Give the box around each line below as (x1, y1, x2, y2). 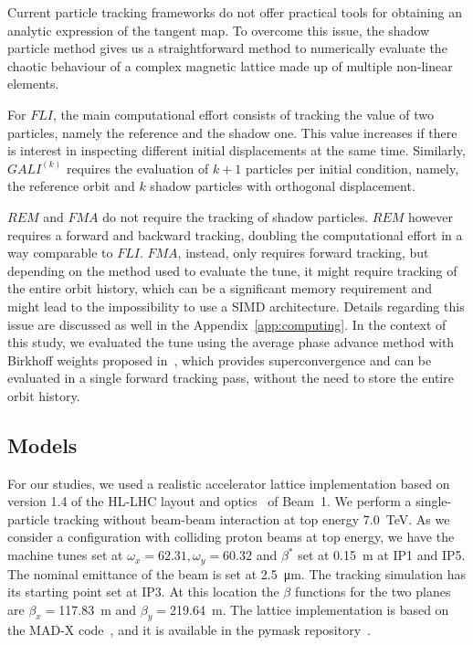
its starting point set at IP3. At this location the (7, 582, 279, 601)
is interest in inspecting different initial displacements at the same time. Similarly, (7, 141, 466, 160)
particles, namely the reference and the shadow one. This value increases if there (7, 122, 457, 142)
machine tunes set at (7, 545, 123, 565)
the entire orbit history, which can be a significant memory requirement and (7, 279, 433, 298)
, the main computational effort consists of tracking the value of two (52, 104, 435, 123)
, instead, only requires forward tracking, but (177, 243, 429, 262)
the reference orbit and (7, 176, 135, 196)
